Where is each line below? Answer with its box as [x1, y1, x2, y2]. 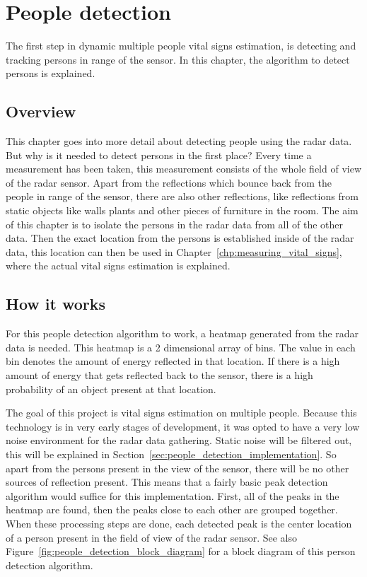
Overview [6, 100, 76, 122]
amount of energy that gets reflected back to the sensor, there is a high [6, 368, 313, 383]
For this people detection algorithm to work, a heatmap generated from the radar [6, 326, 359, 341]
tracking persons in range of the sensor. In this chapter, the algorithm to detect [6, 52, 350, 66]
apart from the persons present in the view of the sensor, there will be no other [6, 460, 349, 475]
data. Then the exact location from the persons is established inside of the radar [6, 231, 354, 245]
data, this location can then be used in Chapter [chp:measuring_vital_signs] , [6, 244, 342, 259]
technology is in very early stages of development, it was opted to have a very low [6, 419, 360, 433]
